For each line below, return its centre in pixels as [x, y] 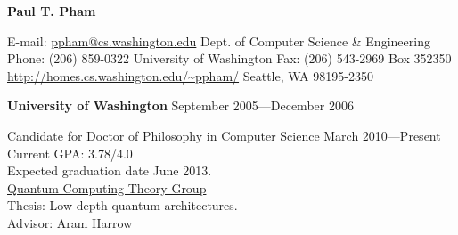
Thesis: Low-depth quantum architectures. [123, 205]
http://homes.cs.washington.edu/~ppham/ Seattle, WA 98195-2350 [190, 75]
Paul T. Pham [52, 11]
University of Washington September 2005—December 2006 [180, 105]
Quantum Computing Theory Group [107, 187]
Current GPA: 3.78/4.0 [70, 153]
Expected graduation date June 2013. [110, 170]
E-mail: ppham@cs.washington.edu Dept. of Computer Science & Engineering [219, 41]
